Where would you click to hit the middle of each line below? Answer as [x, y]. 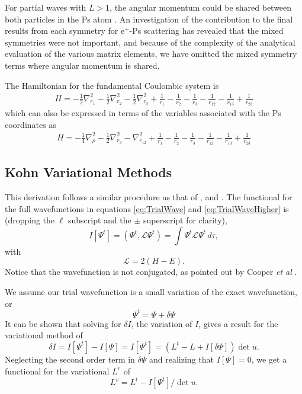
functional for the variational [57, 371]
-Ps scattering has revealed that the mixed [206, 31]
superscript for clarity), [185, 220]
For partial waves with [46, 7]
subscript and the [99, 220]
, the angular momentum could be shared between [201, 7]
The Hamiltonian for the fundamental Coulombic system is [112, 85]
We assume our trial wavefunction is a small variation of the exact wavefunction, [151, 292]
